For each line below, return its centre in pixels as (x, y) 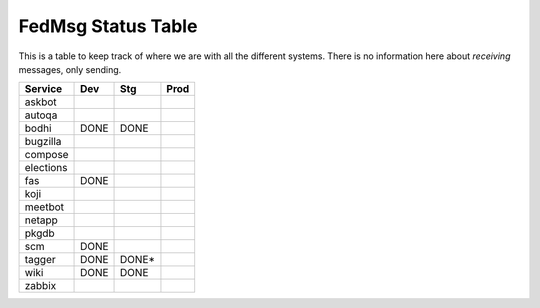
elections (46, 168)
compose (46, 155)
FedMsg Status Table (108, 26)
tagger (40, 260)
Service (43, 89)
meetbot (44, 207)
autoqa (41, 115)
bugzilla (43, 142)
